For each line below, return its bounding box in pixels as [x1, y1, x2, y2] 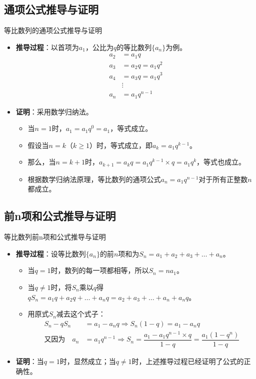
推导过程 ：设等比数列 [15, 248, 86, 258]
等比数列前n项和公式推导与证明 [4, 231, 106, 242]
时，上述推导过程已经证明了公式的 [131, 355, 244, 366]
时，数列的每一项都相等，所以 [50, 265, 149, 275]
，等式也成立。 [196, 156, 246, 167]
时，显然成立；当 [59, 355, 116, 366]
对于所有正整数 [198, 173, 248, 184]
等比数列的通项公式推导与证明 [4, 25, 102, 35]
